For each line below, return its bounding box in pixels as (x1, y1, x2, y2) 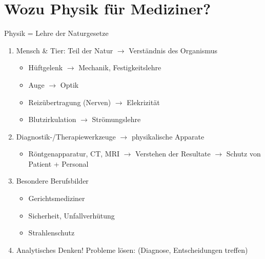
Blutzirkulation (28, 114, 76, 125)
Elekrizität (127, 96, 160, 107)
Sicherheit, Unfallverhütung (28, 210, 115, 221)
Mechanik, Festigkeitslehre (78, 62, 161, 73)
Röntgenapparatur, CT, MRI (28, 148, 120, 159)
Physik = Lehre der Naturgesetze (4, 28, 109, 38)
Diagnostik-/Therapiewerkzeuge (16, 131, 116, 142)
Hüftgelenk (28, 62, 63, 73)
